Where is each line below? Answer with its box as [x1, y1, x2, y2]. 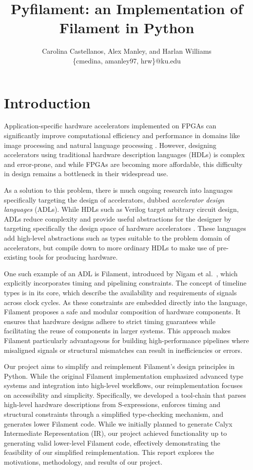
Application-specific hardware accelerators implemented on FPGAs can [4, 121, 216, 131]
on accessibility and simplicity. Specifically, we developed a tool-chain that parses [4, 389, 246, 400]
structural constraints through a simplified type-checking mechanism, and [4, 409, 224, 419]
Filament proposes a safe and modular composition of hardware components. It [4, 307, 241, 317]
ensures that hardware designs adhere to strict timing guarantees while [4, 316, 215, 326]
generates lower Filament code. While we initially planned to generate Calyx [4, 418, 233, 429]
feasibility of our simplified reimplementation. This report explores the [4, 447, 214, 457]
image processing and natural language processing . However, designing [4, 140, 216, 150]
